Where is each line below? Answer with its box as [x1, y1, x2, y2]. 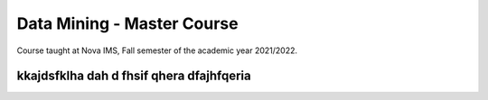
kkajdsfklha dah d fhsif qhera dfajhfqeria [16, 68, 252, 84]
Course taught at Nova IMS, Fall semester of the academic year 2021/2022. [16, 45, 298, 56]
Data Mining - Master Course [16, 14, 239, 33]
